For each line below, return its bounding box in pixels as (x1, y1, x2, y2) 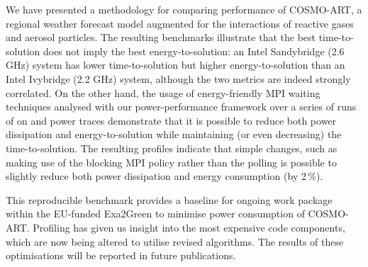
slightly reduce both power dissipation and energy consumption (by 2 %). (6, 169, 323, 183)
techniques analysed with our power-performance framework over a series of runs (6, 99, 357, 114)
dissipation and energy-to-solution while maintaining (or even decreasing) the (6, 127, 342, 142)
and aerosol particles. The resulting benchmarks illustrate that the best (6, 30, 316, 45)
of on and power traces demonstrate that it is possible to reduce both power (6, 113, 337, 127)
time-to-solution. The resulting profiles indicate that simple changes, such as (6, 140, 338, 155)
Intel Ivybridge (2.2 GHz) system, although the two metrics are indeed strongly (6, 71, 351, 86)
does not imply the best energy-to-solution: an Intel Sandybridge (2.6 (43, 43, 345, 58)
